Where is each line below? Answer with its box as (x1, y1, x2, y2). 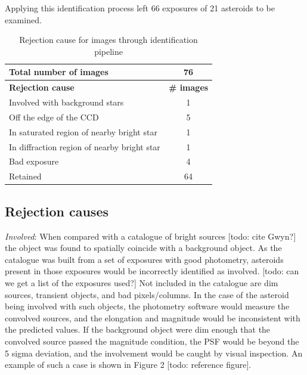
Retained (9, 170, 42, 182)
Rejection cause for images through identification (19, 33, 198, 46)
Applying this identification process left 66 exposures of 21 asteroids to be (5, 2, 275, 14)
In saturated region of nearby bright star (9, 125, 157, 138)
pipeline (94, 45, 123, 57)
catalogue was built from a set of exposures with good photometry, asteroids (5, 253, 284, 265)
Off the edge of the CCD (9, 110, 99, 123)
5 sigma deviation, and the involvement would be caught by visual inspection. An (5, 346, 303, 359)
